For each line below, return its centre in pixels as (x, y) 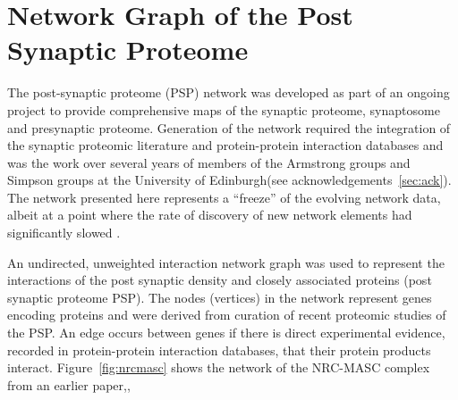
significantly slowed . (64, 233)
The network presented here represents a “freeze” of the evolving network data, (224, 197)
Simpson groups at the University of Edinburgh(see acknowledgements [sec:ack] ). (229, 180)
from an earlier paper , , (69, 384)
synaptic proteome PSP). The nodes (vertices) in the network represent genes (220, 297)
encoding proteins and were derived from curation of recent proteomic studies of (227, 315)
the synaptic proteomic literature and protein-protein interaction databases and (225, 145)
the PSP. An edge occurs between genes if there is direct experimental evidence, (226, 333)
